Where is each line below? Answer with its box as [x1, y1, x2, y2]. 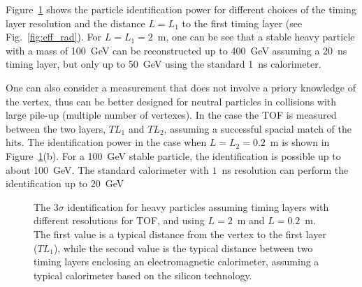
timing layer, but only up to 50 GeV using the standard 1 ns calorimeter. [6, 57, 321, 71]
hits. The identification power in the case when [6, 135, 207, 149]
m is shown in [270, 135, 330, 149]
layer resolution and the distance [6, 15, 145, 30]
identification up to [6, 176, 88, 191]
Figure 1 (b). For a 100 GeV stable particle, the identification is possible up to [6, 148, 341, 163]
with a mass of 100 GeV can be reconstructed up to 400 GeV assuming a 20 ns [6, 43, 347, 57]
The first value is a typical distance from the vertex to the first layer [34, 226, 326, 241]
